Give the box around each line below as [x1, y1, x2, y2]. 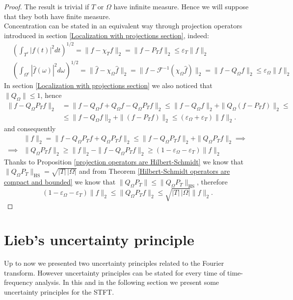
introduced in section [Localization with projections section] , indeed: [4, 30, 209, 40]
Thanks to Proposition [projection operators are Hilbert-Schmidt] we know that [4, 156, 244, 166]
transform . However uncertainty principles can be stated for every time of [4, 267, 225, 277]
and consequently [4, 123, 56, 134]
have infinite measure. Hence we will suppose [113, 1, 249, 11]
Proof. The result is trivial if [4, 1, 89, 11]
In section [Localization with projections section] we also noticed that [4, 80, 213, 91]
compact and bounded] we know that [4, 177, 116, 187]
